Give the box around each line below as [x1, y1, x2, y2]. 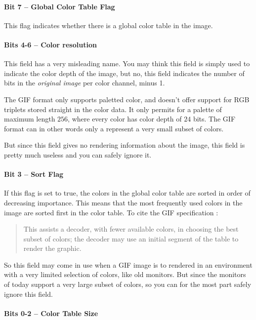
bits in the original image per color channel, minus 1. [4, 78, 165, 88]
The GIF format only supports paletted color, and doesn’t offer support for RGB [4, 94, 250, 104]
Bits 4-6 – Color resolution [4, 39, 97, 49]
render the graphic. [23, 243, 82, 253]
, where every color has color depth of [68, 114, 182, 124]
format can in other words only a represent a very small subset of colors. [4, 123, 224, 133]
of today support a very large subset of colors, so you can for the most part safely [4, 279, 252, 289]
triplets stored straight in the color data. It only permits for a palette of [4, 104, 222, 114]
